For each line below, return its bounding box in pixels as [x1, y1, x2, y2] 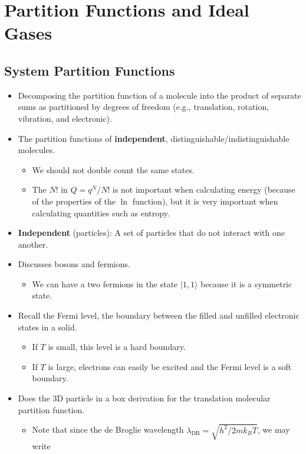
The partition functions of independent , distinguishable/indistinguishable [18, 132, 289, 144]
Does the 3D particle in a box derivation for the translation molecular [18, 392, 271, 404]
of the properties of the [32, 194, 116, 207]
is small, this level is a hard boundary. [48, 340, 186, 353]
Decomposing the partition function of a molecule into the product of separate [18, 89, 301, 101]
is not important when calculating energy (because [112, 183, 295, 196]
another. [18, 238, 48, 250]
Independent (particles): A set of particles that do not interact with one [18, 226, 285, 239]
